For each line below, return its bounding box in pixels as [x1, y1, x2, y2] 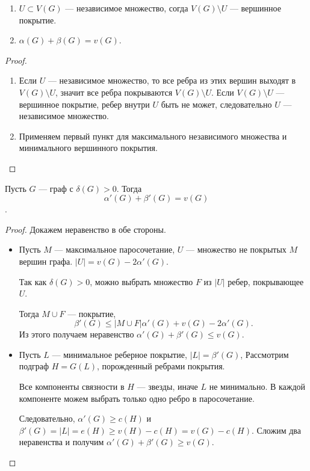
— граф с [39, 182, 73, 194]
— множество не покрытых [186, 243, 287, 256]
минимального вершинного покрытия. [19, 141, 158, 154]
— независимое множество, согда [65, 2, 188, 14]
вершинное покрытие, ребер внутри [19, 97, 150, 110]
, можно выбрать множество [90, 275, 193, 288]
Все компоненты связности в [19, 380, 125, 393]
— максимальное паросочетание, [54, 243, 175, 256]
